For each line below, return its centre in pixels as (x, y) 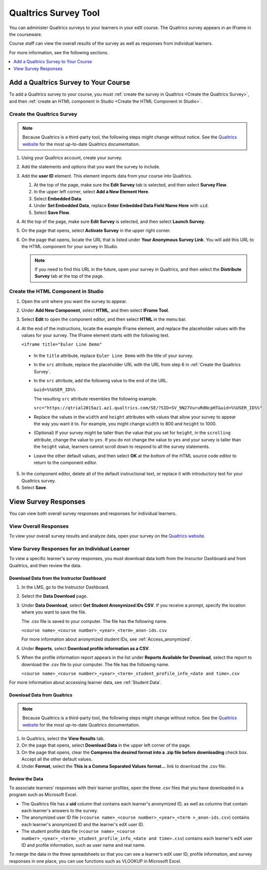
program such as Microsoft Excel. (43, 795)
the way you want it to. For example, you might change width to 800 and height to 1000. (125, 424)
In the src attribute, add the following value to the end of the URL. (101, 381)
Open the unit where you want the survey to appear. (74, 301)
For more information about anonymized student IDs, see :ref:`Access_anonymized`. (107, 639)
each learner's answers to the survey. (60, 811)
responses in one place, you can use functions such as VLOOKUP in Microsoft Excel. (95, 861)
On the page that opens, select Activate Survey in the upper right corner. (96, 231)
